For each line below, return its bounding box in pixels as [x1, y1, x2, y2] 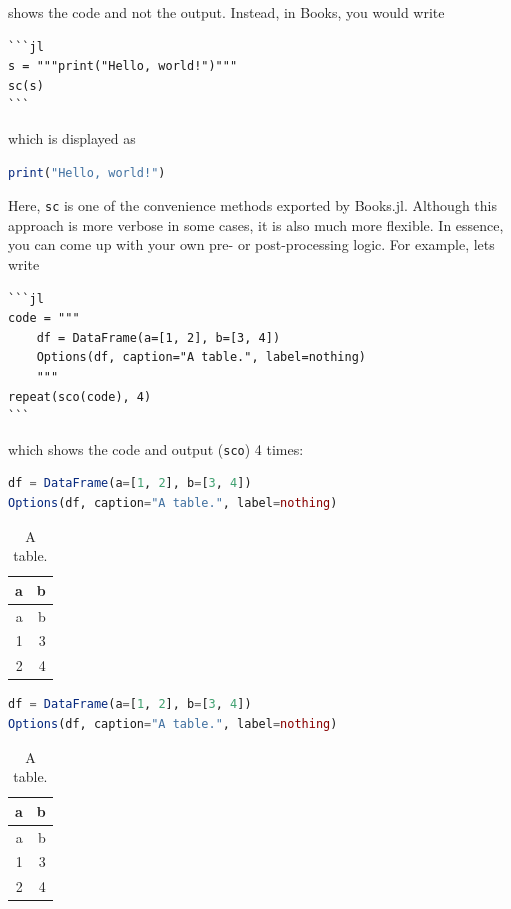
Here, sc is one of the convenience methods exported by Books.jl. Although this [8, 195, 497, 216]
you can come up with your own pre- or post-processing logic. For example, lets [8, 234, 495, 255]
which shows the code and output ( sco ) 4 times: [8, 438, 304, 459]
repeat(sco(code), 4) [8, 389, 152, 404]
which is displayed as [8, 127, 136, 148]
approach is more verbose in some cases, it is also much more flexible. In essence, [8, 214, 504, 235]
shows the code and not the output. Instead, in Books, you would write [8, 2, 445, 22]
